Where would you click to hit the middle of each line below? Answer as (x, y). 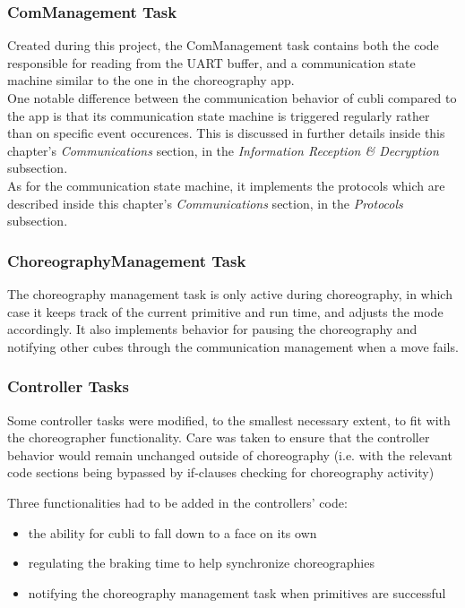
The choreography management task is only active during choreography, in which (230, 293)
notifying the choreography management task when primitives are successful (237, 592)
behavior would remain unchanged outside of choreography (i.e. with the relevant (230, 454)
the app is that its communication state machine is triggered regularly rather (219, 115)
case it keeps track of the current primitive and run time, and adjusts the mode (225, 311)
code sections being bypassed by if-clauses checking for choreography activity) (221, 472)
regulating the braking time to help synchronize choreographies (201, 563)
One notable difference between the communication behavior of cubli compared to (232, 98)
